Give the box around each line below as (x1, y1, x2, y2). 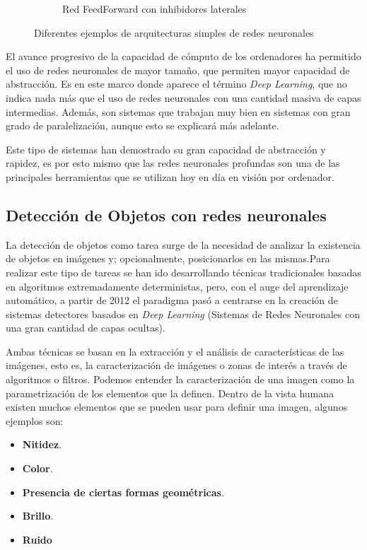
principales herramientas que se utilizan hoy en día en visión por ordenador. (6, 169, 334, 184)
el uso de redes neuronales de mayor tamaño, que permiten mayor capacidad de (6, 62, 350, 77)
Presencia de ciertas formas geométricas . (22, 484, 224, 499)
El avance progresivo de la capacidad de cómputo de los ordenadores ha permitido (6, 49, 361, 64)
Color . (22, 461, 53, 476)
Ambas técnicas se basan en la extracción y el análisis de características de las (6, 344, 344, 358)
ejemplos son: (6, 413, 64, 428)
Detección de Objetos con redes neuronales (6, 204, 327, 226)
